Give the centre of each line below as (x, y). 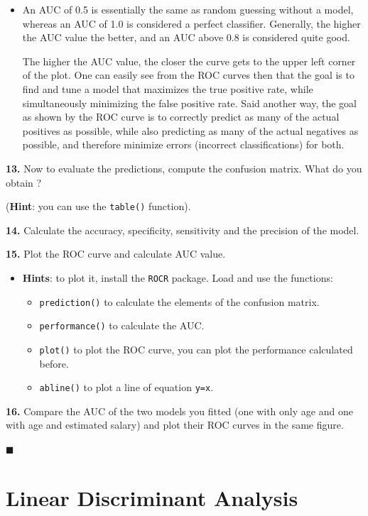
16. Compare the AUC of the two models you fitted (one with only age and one (179, 411)
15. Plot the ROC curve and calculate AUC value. (116, 254)
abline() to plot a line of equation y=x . (126, 387)
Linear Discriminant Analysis (152, 497)
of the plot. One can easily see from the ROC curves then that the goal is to (188, 75)
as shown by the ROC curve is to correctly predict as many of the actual (181, 117)
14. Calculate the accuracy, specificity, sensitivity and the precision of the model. (183, 230)
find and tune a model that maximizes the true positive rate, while (168, 88)
